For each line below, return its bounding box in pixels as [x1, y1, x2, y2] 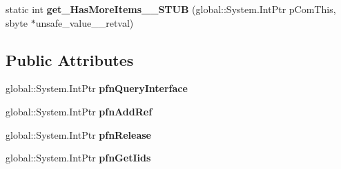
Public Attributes [6, 49, 134, 70]
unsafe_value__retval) [35, 15, 134, 30]
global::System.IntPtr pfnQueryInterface [6, 81, 188, 95]
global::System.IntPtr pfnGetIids [6, 150, 151, 165]
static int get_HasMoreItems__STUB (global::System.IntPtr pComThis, [6, 2, 336, 16]
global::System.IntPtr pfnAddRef [6, 104, 153, 118]
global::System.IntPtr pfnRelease [6, 127, 151, 142]
